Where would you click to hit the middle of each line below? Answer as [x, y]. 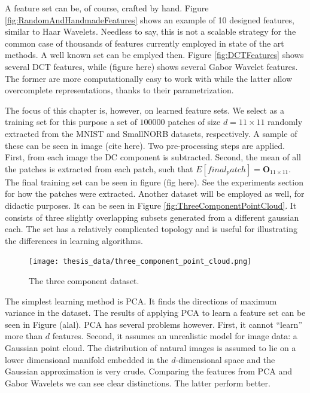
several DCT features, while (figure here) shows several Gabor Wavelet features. [151, 66]
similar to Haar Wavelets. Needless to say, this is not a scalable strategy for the [151, 31]
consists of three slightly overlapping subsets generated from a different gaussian [152, 217]
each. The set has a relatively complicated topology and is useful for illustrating [151, 229]
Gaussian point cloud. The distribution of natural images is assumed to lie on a [151, 347]
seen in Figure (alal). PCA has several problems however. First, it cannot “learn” [154, 324]
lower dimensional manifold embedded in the [87, 359]
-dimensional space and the [225, 359]
